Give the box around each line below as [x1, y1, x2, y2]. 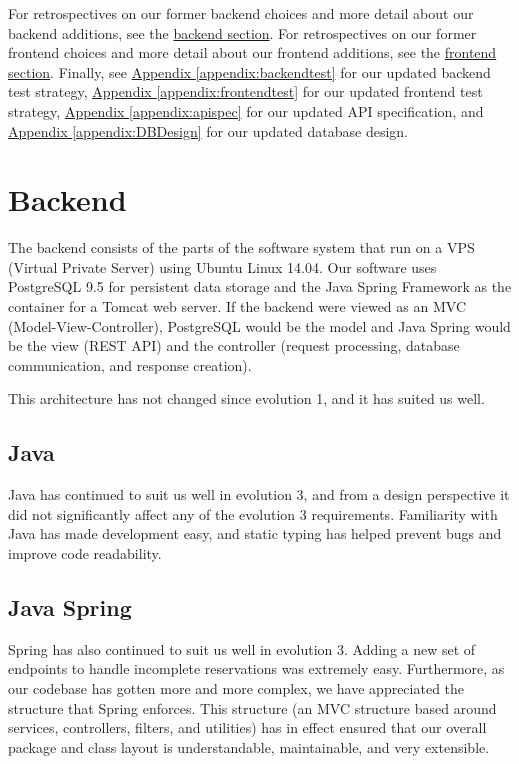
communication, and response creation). [8, 354, 252, 375]
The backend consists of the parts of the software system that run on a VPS [8, 237, 475, 258]
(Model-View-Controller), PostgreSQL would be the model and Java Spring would [8, 315, 511, 336]
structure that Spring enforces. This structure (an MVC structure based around [8, 697, 497, 718]
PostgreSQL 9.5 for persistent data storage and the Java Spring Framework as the [8, 276, 512, 297]
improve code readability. [8, 543, 162, 564]
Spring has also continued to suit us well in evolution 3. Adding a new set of [8, 638, 476, 659]
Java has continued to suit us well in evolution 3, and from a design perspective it [8, 484, 510, 505]
